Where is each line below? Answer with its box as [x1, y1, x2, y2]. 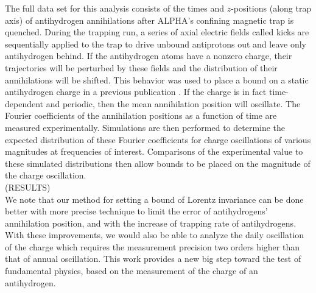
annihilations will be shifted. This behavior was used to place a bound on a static [5, 73, 309, 86]
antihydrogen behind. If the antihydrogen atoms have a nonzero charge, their [5, 49, 292, 62]
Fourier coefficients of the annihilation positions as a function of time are [5, 109, 277, 122]
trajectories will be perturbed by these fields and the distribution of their [5, 61, 278, 74]
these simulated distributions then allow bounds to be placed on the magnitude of [5, 157, 311, 169]
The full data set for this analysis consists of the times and [5, 2, 224, 14]
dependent [5, 97, 44, 110]
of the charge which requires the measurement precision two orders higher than [5, 240, 300, 253]
